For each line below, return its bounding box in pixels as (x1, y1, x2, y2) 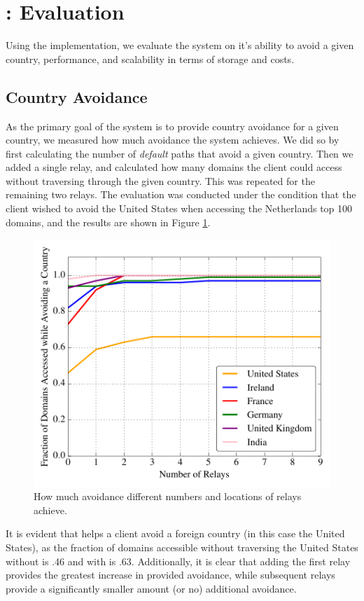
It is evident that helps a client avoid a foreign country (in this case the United (6, 526, 345, 541)
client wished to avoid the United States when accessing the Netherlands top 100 (6, 201, 353, 216)
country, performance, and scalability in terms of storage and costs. (6, 51, 295, 66)
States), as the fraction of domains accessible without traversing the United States (6, 539, 358, 554)
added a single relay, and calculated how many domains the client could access (6, 160, 342, 174)
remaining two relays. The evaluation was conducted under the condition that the (6, 187, 356, 202)
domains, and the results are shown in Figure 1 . (6, 214, 211, 229)
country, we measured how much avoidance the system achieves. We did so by (6, 132, 339, 147)
